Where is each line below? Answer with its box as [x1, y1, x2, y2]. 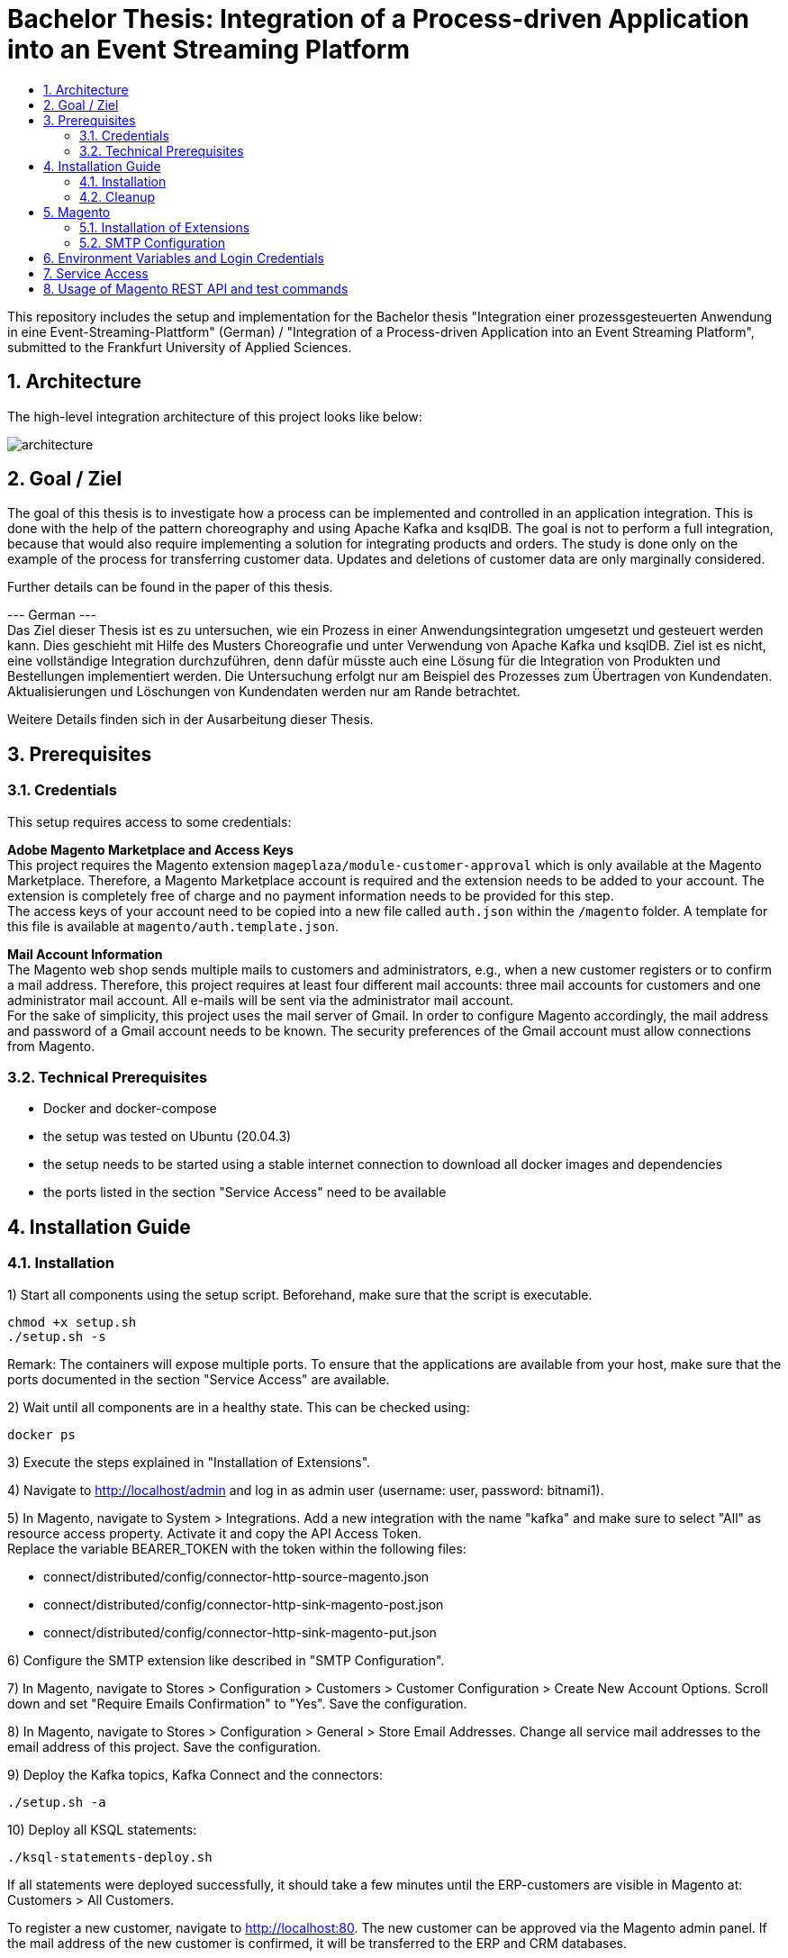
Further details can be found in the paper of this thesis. [7, 579, 333, 595]
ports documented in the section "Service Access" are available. [7, 1371, 390, 1387]
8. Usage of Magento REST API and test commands [43, 280, 349, 296]
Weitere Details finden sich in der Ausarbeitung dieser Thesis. [7, 712, 374, 728]
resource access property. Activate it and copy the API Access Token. [7, 1525, 422, 1541]
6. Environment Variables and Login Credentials [43, 249, 324, 266]
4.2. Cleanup [79, 188, 156, 204]
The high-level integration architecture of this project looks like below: [7, 408, 422, 424]
